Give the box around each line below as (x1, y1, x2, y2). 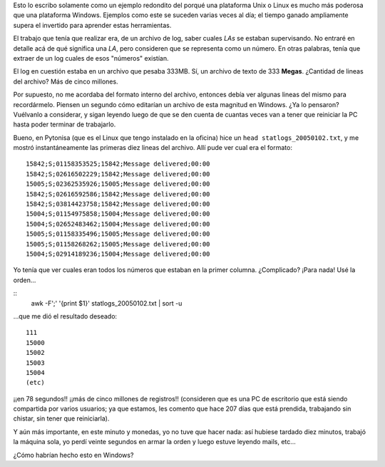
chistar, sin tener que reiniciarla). (13, 414, 110, 423)
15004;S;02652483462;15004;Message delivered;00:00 (26, 220, 210, 228)
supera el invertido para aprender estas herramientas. (13, 21, 172, 29)
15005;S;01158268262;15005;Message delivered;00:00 (26, 240, 210, 248)
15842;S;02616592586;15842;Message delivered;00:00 (26, 190, 210, 198)
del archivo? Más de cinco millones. (13, 77, 118, 86)
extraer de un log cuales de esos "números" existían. (13, 54, 169, 62)
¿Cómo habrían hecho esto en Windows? (13, 451, 134, 459)
